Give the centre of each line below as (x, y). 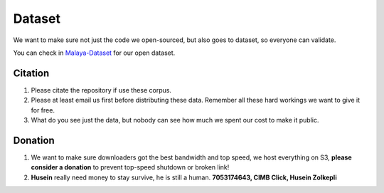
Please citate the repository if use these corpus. (101, 90)
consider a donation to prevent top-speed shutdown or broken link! (130, 167)
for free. (43, 110)
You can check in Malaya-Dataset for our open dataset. (94, 53)
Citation (31, 73)
